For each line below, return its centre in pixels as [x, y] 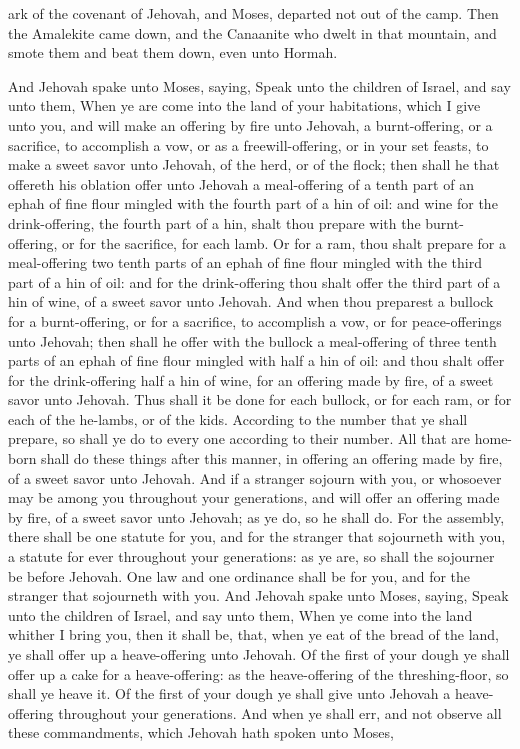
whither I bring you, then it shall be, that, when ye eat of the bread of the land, [254, 634]
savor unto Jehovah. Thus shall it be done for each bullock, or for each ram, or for [260, 399]
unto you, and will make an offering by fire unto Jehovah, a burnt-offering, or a [250, 124]
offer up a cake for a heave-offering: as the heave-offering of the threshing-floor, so [258, 673]
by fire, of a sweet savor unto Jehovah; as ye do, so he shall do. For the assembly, [256, 516]
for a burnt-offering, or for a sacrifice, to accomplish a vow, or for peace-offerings [255, 320]
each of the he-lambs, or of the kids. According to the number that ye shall [238, 418]
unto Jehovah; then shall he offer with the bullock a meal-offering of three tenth [252, 340]
